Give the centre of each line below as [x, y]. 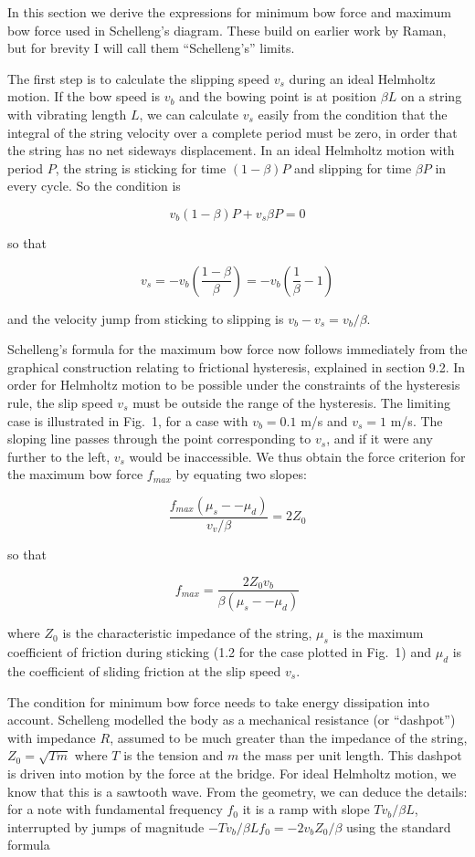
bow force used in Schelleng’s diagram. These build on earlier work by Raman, [227, 30]
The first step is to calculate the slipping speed [139, 78]
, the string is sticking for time [141, 167]
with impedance [52, 737]
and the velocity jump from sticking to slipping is [146, 318]
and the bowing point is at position [278, 96]
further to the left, [59, 456]
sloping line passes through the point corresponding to [159, 439]
